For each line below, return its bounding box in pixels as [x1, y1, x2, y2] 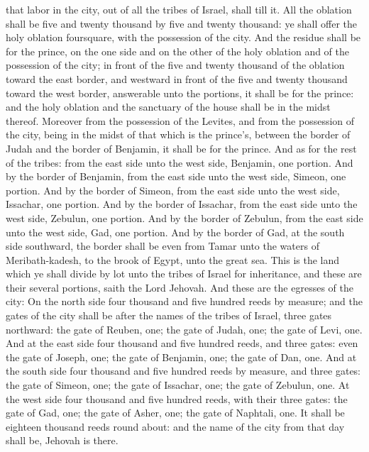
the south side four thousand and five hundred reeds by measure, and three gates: [6, 363, 361, 378]
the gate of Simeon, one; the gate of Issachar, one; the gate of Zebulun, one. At [6, 377, 350, 392]
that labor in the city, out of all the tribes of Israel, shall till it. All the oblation [6, 2, 352, 16]
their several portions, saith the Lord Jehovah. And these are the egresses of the [6, 280, 353, 294]
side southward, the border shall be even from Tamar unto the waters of [6, 238, 319, 253]
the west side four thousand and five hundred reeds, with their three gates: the [6, 391, 348, 406]
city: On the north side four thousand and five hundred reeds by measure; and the [6, 294, 363, 309]
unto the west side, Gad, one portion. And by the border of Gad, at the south [6, 224, 345, 239]
